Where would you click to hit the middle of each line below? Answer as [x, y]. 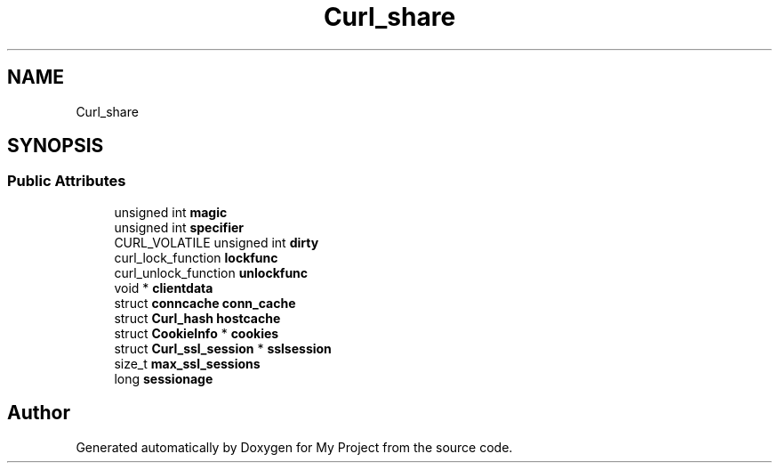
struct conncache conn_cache [205, 303]
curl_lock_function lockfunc [196, 257]
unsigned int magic [171, 212]
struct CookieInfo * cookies [197, 333]
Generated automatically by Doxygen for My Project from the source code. [294, 447]
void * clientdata [164, 288]
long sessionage [164, 378]
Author [39, 413]
